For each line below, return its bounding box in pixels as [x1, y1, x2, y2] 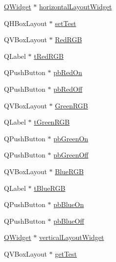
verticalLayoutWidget [39, 232, 104, 242]
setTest [55, 18, 76, 28]
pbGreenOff [53, 150, 89, 160]
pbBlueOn [53, 199, 84, 210]
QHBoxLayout [4, 18, 47, 28]
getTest [55, 248, 77, 259]
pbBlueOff [53, 215, 84, 226]
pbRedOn [53, 67, 82, 78]
